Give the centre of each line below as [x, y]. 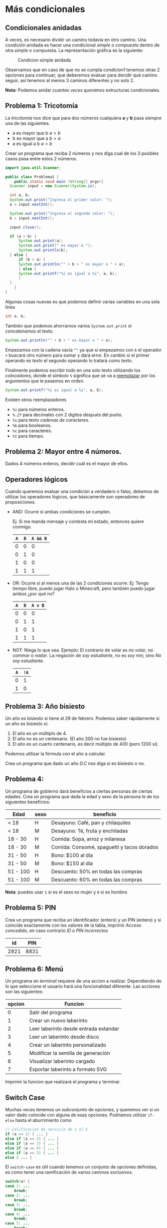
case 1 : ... [17, 1186]
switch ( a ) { [17, 1181]
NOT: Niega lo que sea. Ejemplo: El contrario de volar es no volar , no [83, 650]
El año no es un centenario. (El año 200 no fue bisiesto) [69, 739]
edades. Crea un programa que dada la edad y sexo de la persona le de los [82, 796]
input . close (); [25, 227]
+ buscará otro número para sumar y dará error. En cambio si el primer [77, 355]
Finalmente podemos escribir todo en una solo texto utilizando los [73, 370]
